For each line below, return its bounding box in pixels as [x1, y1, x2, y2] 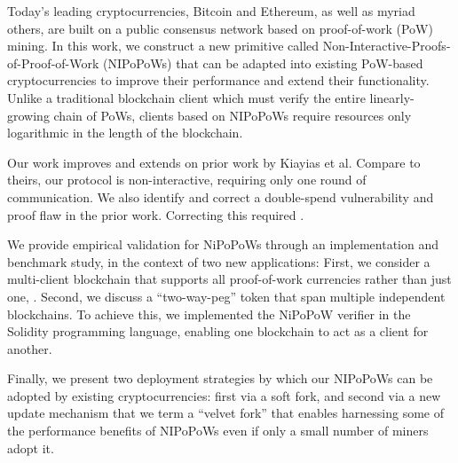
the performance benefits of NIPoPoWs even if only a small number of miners [7, 421, 429, 440]
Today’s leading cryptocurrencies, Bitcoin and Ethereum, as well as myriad [7, 2, 415, 20]
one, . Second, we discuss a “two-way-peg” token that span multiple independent [7, 286, 446, 305]
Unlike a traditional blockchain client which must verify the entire [7, 88, 366, 106]
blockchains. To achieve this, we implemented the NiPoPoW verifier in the [7, 304, 411, 323]
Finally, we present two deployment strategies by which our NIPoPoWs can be [7, 369, 433, 388]
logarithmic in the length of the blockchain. [7, 123, 243, 142]
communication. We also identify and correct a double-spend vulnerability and [7, 187, 434, 206]
